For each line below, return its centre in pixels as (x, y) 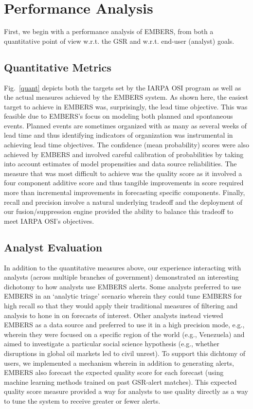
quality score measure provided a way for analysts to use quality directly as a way (126, 391)
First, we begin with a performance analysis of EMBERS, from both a (109, 31)
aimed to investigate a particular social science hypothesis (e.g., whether (112, 344)
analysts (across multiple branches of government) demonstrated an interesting (121, 277)
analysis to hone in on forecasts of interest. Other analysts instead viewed (114, 315)
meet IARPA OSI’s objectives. (49, 221)
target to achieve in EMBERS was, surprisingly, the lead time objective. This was (126, 106)
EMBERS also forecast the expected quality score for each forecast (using (114, 372)
